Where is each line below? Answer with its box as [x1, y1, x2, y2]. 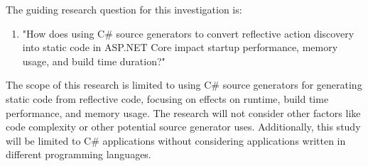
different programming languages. [6, 147, 151, 162]
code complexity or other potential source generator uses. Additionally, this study [6, 119, 361, 134]
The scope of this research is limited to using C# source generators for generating [6, 77, 362, 92]
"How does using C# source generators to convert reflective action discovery [22, 26, 355, 40]
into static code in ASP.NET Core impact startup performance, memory [22, 40, 338, 55]
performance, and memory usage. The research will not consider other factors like [6, 105, 361, 120]
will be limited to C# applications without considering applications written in [6, 133, 346, 148]
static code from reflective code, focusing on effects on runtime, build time [6, 91, 329, 106]
